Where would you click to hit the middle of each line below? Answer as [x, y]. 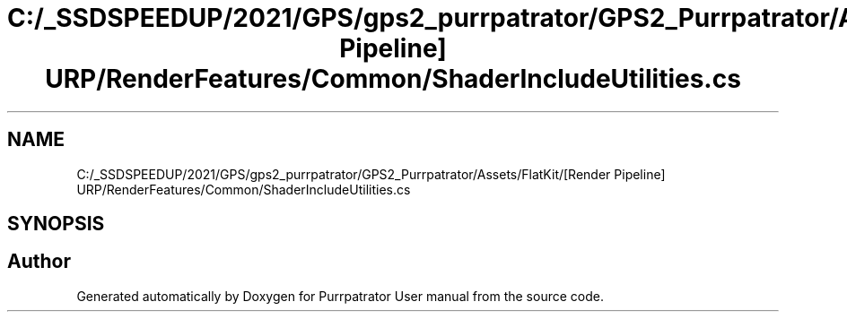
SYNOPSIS [56, 224]
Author [39, 262]
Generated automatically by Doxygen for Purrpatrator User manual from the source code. [340, 296]
